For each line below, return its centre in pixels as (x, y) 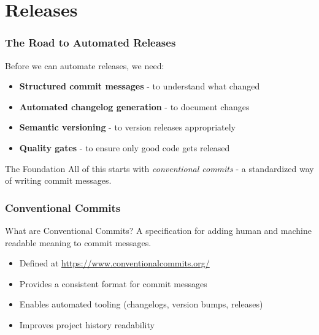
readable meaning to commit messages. (78, 242)
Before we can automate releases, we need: (85, 65)
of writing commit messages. (58, 180)
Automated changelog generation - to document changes (134, 106)
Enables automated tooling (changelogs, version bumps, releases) (141, 304)
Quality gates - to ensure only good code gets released (125, 147)
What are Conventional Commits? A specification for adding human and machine (158, 230)
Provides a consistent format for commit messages (113, 283)
